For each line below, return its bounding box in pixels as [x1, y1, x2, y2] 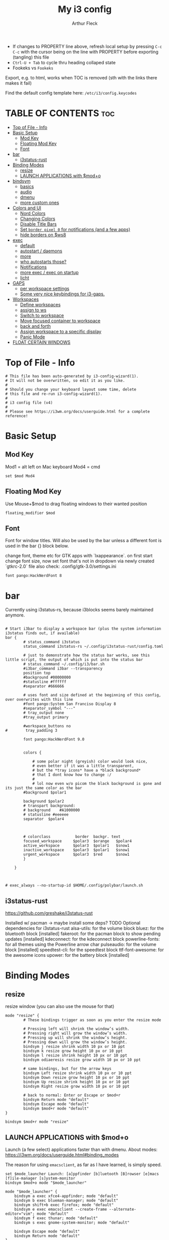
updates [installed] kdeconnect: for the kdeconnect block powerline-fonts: [5, 936, 160, 942]
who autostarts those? [20, 258, 67, 264]
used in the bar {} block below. [5, 543, 69, 549]
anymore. [5, 612, 25, 618]
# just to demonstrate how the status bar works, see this [23, 653, 150, 658]
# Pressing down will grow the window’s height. [23, 1040, 128, 1045]
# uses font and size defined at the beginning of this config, [23, 693, 161, 698]
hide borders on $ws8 [20, 232, 67, 238]
